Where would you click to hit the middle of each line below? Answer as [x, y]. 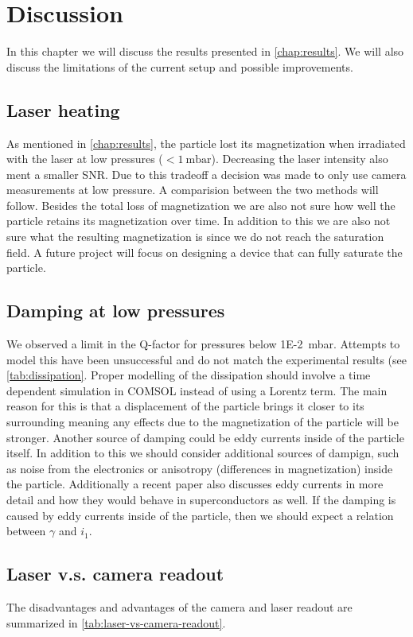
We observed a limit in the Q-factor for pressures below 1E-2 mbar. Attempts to [203, 344]
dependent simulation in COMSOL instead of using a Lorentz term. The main [197, 390]
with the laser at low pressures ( [85, 159]
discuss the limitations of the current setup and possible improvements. [180, 66]
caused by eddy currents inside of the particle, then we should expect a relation [200, 515]
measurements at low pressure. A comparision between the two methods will [193, 190]
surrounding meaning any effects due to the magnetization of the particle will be [203, 422]
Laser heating [63, 109]
